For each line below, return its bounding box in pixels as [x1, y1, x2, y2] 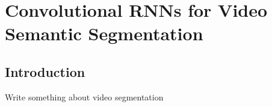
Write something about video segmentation [5, 90, 164, 103]
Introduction [5, 62, 85, 81]
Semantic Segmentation [5, 21, 203, 46]
